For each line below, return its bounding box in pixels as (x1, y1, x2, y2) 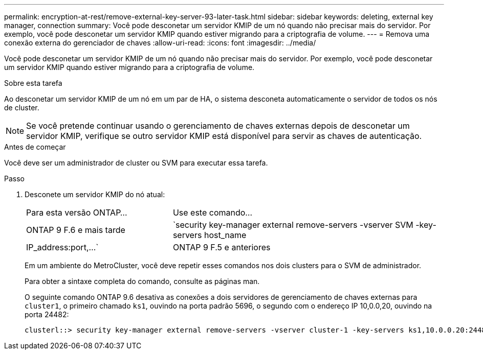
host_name (204, 230, 247, 240)
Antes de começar (4, 143, 66, 151)
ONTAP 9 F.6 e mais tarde (26, 225, 125, 235)
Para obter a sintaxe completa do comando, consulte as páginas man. (25, 277, 260, 286)
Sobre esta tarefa (4, 79, 62, 87)
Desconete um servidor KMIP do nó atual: (25, 190, 165, 199)
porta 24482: (25, 310, 69, 319)
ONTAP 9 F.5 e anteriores (172, 242, 271, 252)
